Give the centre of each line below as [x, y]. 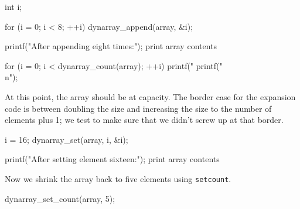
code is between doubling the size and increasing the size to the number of [138, 108]
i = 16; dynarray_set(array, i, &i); [67, 139]
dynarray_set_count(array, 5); [60, 198]
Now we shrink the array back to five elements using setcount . [118, 178]
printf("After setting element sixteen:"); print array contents [112, 159]
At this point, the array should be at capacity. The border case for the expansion [150, 96]
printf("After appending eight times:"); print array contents [111, 46]
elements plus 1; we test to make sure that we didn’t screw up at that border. [144, 120]
